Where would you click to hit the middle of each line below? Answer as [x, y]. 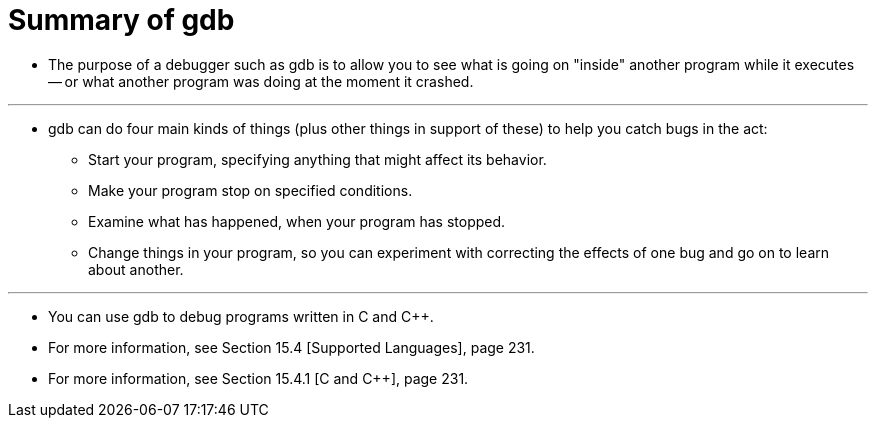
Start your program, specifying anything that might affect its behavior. [317, 159]
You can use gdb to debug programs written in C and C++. [241, 316]
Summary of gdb [121, 20]
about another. [136, 269]
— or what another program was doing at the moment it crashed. [261, 81]
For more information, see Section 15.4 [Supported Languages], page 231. [291, 347]
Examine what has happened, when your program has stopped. [297, 221]
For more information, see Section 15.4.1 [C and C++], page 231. [258, 378]
